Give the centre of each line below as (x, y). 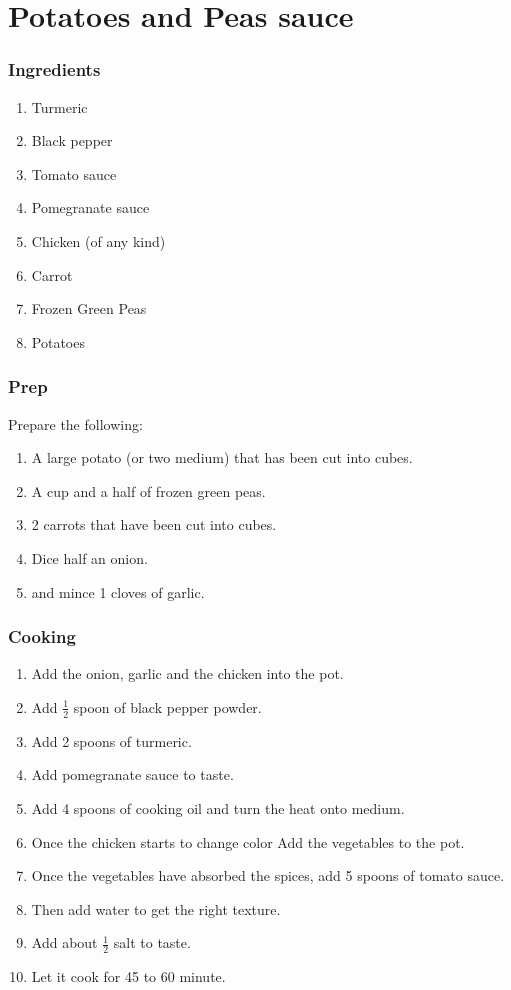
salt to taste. (152, 942)
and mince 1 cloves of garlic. (118, 591)
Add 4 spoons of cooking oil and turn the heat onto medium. (218, 807)
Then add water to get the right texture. (156, 908)
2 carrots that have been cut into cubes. (154, 524)
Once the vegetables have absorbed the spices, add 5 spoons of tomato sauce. (268, 875)
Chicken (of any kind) (98, 240)
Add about (64, 942)
